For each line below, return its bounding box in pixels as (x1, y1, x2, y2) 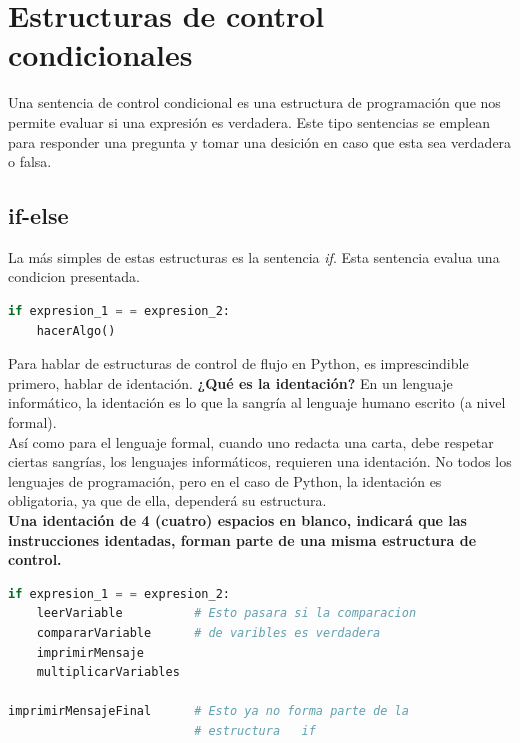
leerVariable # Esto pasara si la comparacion (36, 606, 417, 621)
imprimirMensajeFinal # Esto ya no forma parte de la (8, 704, 409, 719)
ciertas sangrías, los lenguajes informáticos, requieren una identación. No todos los (8, 451, 512, 472)
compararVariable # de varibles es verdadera (36, 625, 381, 640)
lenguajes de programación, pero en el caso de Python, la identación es (8, 470, 442, 491)
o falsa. (8, 151, 52, 172)
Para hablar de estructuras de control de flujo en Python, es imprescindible (8, 353, 469, 374)
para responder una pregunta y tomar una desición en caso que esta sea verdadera (8, 131, 512, 152)
